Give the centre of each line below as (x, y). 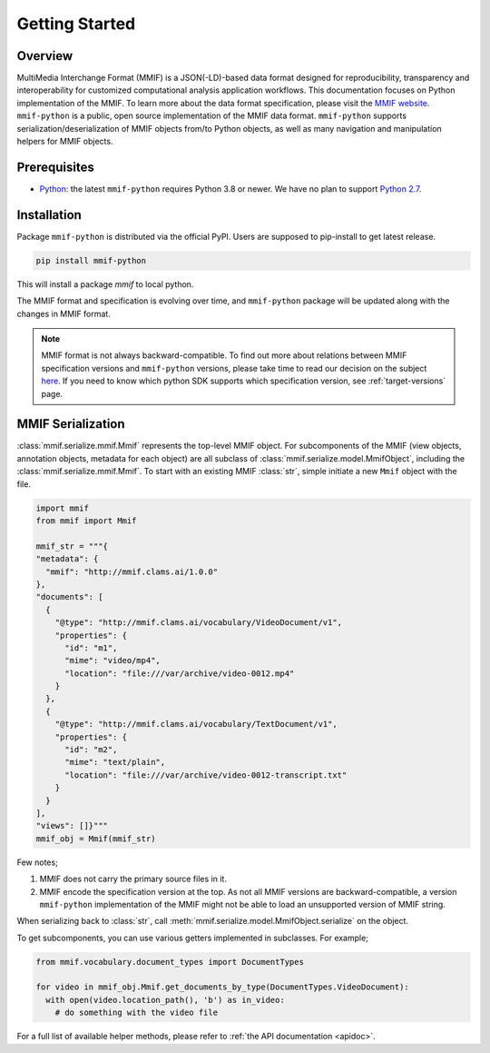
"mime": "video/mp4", (113, 661)
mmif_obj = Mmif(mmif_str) (96, 839)
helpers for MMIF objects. (65, 142)
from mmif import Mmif (86, 521)
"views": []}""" (72, 826)
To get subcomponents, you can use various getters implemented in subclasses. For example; (193, 938)
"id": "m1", (91, 648)
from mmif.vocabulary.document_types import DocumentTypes (170, 962)
